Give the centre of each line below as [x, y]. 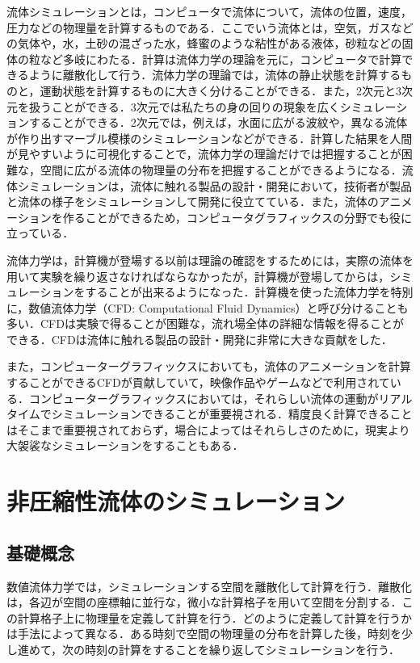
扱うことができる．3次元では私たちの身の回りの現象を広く [184, 106]
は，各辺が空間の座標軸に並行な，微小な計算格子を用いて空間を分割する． [204, 602]
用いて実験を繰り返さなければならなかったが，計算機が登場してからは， [198, 276]
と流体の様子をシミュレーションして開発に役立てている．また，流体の [193, 201]
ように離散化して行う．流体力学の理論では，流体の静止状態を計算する [215, 75]
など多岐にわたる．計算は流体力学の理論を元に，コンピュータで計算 [221, 59]
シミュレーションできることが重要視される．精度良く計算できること [232, 414]
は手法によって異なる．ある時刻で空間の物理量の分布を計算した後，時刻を [204, 634]
